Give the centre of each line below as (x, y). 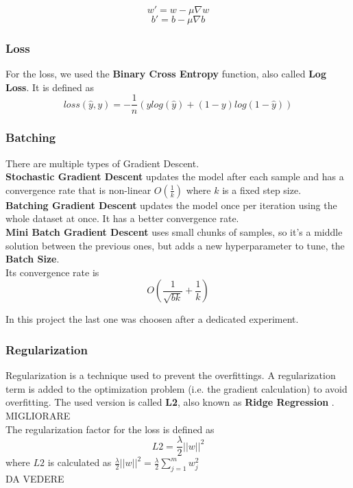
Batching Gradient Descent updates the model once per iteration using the (171, 205)
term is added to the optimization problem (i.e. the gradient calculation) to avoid (176, 388)
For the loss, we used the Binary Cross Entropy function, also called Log (166, 74)
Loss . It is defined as (50, 87)
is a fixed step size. (262, 190)
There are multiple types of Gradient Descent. (102, 163)
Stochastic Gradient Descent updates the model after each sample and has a (175, 176)
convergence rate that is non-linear (78, 190)
